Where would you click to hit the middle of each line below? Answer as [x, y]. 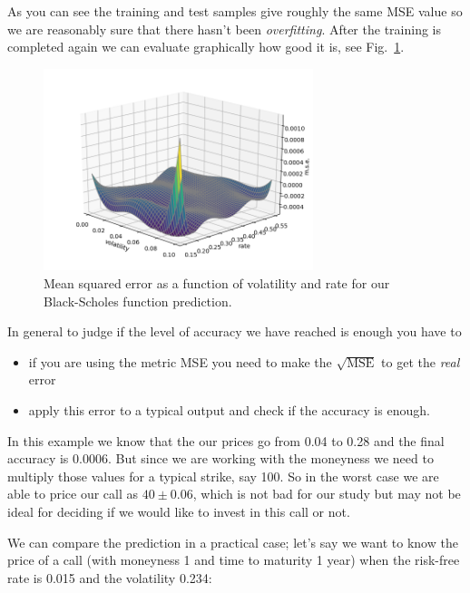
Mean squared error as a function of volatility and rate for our [217, 282]
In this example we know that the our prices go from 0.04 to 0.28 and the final [226, 440]
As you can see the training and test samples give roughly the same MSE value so [235, 11]
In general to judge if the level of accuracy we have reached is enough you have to [235, 331]
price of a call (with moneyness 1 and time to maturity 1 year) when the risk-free [234, 560]
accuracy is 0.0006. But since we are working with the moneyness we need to [220, 458]
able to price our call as [73, 494]
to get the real [421, 361]
